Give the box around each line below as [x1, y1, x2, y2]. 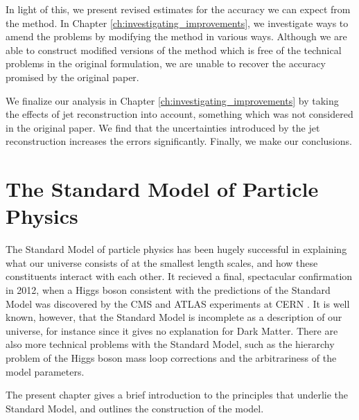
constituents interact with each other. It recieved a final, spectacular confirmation [6, 269, 353, 283]
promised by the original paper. [6, 69, 139, 84]
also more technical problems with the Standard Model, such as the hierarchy [6, 337, 335, 351]
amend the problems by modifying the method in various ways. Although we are [6, 29, 347, 44]
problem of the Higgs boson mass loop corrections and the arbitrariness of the [6, 351, 337, 365]
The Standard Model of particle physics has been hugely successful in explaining [6, 242, 347, 256]
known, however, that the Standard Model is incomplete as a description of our [6, 310, 342, 324]
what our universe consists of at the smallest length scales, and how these [6, 255, 318, 270]
